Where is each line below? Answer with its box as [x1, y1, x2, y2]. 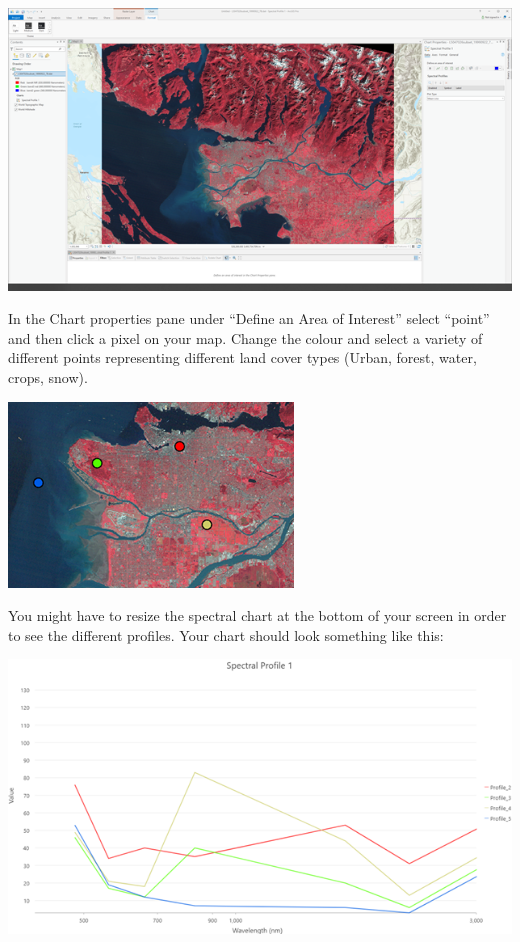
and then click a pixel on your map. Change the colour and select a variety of [8, 327, 483, 348]
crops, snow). [8, 367, 88, 388]
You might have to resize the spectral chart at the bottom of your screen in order [8, 605, 507, 626]
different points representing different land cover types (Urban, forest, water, [8, 347, 477, 368]
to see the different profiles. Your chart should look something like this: [8, 624, 444, 645]
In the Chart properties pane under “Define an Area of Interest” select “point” [8, 308, 490, 329]
